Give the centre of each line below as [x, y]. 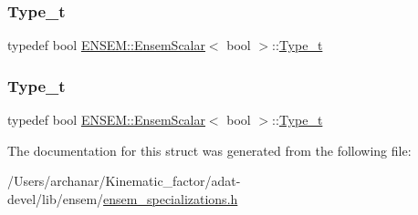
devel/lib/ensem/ [56, 198]
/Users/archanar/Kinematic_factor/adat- [124, 181]
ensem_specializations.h [171, 198]
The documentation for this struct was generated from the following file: [209, 150]
